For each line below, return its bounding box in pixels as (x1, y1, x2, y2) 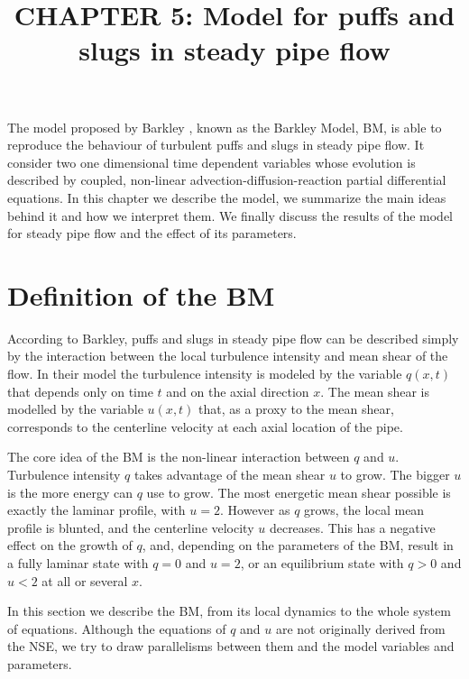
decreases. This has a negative (269, 518, 436, 537)
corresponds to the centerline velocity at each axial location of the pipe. (7, 417, 403, 436)
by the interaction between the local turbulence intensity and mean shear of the (7, 346, 448, 365)
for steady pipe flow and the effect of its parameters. (7, 224, 297, 243)
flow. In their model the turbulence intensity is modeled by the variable (7, 364, 402, 383)
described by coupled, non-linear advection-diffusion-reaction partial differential (7, 170, 446, 189)
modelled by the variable (7, 399, 143, 418)
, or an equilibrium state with (240, 553, 404, 572)
